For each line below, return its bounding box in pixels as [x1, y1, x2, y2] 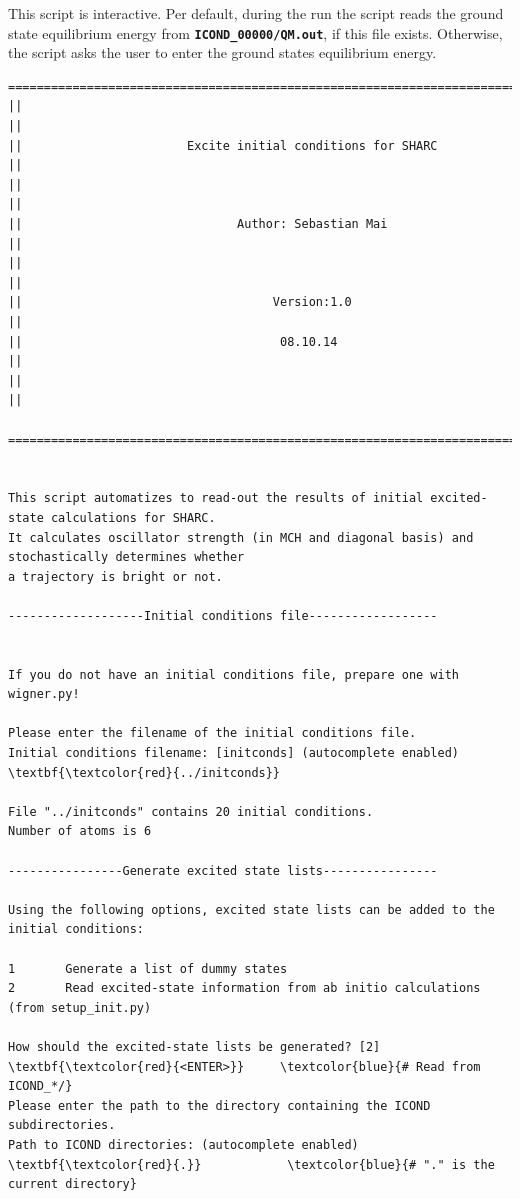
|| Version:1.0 [8, 295, 352, 310]
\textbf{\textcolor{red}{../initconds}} [8, 765, 281, 780]
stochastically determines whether [8, 550, 245, 565]
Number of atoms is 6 [8, 824, 152, 839]
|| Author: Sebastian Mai [8, 217, 388, 231]
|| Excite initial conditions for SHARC [8, 138, 438, 153]
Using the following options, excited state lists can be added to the [8, 902, 495, 917]
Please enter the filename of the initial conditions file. [8, 726, 417, 741]
